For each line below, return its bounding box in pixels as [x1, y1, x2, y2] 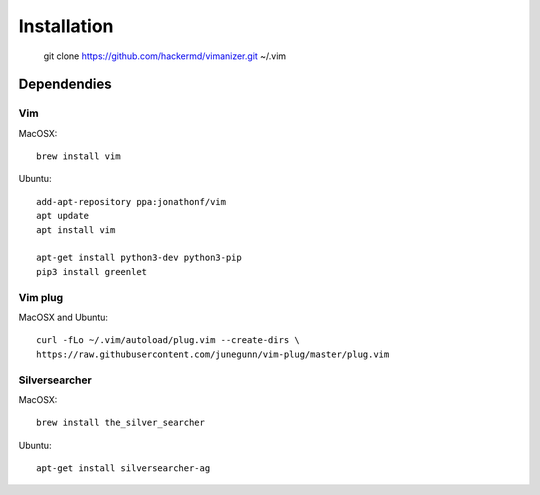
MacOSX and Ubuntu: [18, 311, 109, 323]
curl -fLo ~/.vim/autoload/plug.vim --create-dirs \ [36, 335, 300, 346]
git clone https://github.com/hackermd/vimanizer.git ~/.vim [43, 50, 287, 62]
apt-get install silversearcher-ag [36, 463, 211, 474]
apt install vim [36, 224, 116, 235]
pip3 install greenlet [36, 266, 148, 277]
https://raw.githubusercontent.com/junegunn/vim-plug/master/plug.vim [36, 348, 390, 360]
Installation [18, 15, 114, 37]
